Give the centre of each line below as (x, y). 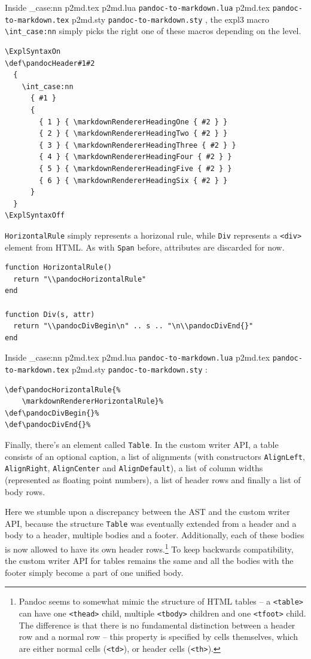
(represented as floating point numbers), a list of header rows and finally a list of (153, 480)
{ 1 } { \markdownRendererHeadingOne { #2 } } (133, 122)
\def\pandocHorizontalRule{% (63, 390)
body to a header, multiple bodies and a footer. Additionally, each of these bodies (155, 535)
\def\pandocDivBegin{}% (52, 413)
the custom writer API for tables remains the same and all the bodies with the (149, 561)
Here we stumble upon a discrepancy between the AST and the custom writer (147, 512)
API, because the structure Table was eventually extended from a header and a (151, 523)
